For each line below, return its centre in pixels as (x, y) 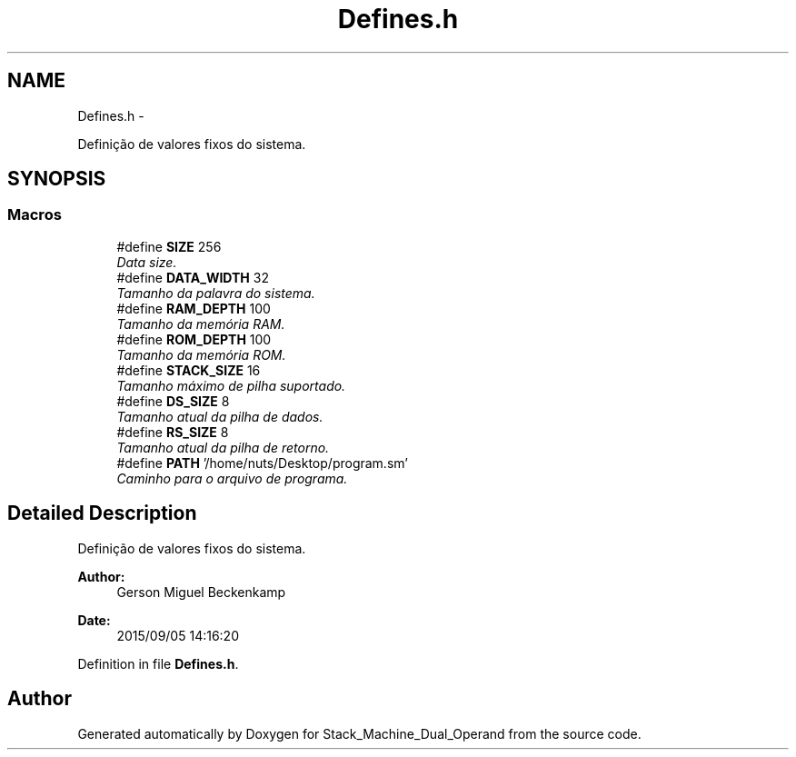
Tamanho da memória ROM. (201, 354)
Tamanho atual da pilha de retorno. (223, 447)
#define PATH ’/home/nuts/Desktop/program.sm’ (262, 463)
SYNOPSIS (57, 179)
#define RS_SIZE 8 (173, 432)
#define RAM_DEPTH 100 (194, 308)
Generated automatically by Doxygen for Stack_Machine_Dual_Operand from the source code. (359, 733)
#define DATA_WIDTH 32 (193, 277)
